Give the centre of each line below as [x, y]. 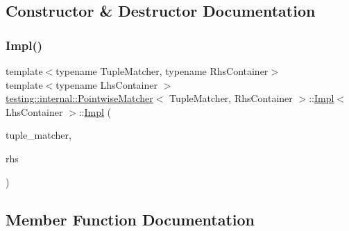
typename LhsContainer [107, 84]
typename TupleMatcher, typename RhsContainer [162, 71]
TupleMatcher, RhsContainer [231, 98]
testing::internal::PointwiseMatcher [79, 98]
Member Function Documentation [130, 219]
